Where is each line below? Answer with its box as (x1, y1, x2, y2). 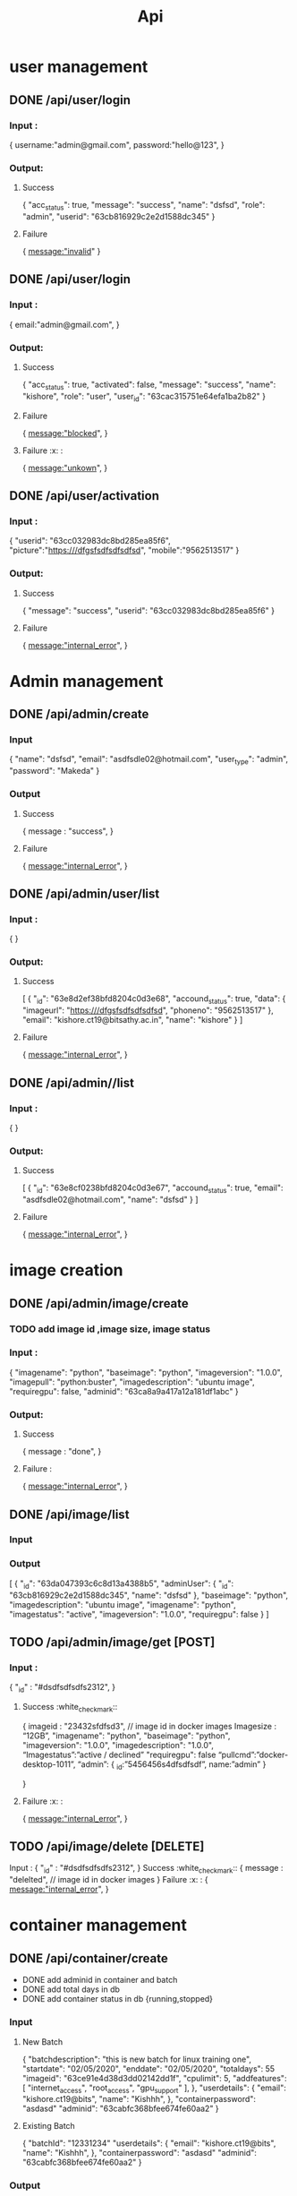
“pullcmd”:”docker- (217, 1749, 289, 1760)
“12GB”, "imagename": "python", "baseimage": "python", (21, 1730, 231, 1741)
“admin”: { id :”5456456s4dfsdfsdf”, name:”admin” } (77, 1758, 267, 1771)
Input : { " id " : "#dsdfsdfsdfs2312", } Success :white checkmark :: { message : (9, 1863, 284, 1875)
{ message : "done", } (21, 1446, 102, 1457)
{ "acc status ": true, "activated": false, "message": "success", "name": (21, 379, 276, 391)
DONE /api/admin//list (9, 1075, 135, 1090)
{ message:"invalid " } (21, 245, 101, 256)
